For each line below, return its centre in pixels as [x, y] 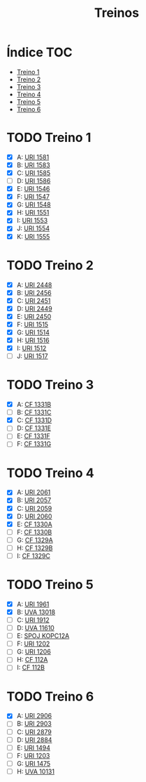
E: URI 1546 [33, 189]
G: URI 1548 [34, 204]
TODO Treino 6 [50, 696]
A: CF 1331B [34, 405]
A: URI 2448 [34, 285]
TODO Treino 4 [51, 473]
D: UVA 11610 [36, 628]
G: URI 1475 [34, 763]
